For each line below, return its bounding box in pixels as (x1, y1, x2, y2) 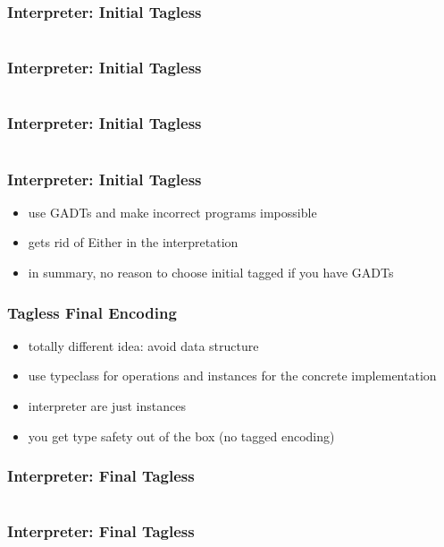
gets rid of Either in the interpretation (28, 233, 239, 252)
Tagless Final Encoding (7, 301, 177, 323)
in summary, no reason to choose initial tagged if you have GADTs (28, 263, 394, 282)
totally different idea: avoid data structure (28, 336, 259, 355)
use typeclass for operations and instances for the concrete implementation (28, 366, 437, 385)
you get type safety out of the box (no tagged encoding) (28, 426, 335, 445)
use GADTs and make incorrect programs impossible (28, 202, 317, 221)
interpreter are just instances (28, 397, 186, 415)
